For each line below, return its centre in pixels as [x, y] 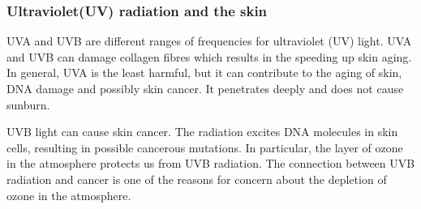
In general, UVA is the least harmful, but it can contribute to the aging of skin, [204, 73]
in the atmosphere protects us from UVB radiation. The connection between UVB [211, 163]
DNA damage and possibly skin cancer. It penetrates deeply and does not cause [205, 88]
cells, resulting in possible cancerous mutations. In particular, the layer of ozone [205, 147]
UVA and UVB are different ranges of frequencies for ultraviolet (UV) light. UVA [209, 41]
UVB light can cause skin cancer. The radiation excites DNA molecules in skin [202, 132]
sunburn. [28, 104]
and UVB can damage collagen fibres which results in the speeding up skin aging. [209, 56]
